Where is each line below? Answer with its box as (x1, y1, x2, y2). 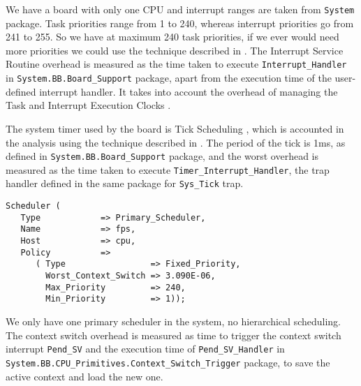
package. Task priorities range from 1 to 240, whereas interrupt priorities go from (6, 15, 354, 30)
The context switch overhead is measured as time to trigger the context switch (6, 327, 341, 342)
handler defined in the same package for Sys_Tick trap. (6, 176, 244, 191)
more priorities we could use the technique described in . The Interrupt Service (6, 43, 344, 57)
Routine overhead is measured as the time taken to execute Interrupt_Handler (6, 57, 347, 71)
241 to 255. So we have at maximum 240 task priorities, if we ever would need (6, 29, 339, 44)
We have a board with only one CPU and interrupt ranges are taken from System (6, 2, 355, 16)
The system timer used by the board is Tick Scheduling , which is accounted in (6, 121, 344, 135)
